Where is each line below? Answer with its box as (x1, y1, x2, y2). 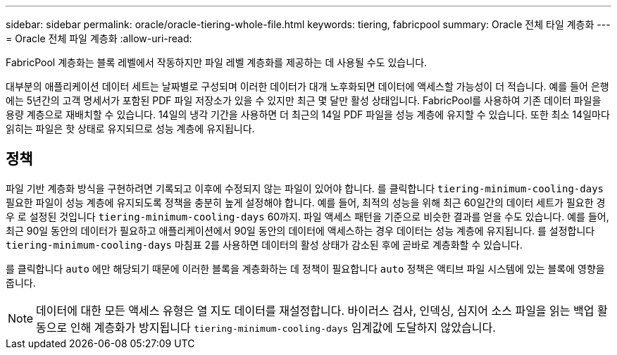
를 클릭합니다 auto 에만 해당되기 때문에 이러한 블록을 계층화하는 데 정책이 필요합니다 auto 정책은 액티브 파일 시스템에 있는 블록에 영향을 (6, 262, 605, 275)
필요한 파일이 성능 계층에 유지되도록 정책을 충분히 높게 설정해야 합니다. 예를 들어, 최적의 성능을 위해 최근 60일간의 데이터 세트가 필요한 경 (6, 196, 606, 208)
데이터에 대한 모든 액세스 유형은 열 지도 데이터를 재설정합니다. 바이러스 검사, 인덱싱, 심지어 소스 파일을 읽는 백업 (36, 303, 594, 318)
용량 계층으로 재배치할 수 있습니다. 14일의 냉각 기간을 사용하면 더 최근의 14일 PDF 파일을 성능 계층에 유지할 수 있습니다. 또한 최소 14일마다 (6, 108, 610, 120)
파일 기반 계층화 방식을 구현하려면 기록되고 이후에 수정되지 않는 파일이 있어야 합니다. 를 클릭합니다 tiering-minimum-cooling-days (6, 182, 604, 194)
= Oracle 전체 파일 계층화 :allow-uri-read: (6, 32, 192, 44)
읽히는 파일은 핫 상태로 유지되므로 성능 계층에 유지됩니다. (6, 123, 255, 135)
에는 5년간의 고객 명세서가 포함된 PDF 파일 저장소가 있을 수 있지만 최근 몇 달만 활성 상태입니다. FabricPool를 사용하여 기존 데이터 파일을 (6, 94, 602, 106)
